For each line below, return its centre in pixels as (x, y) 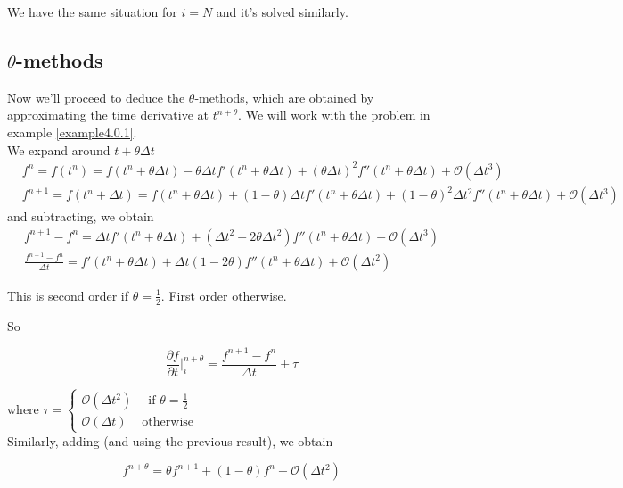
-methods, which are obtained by (284, 97)
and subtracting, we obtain (81, 216)
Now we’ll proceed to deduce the (96, 97)
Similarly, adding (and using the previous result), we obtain (170, 440)
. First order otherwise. (224, 295)
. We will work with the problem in (334, 115)
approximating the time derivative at (108, 115)
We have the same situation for (92, 12)
